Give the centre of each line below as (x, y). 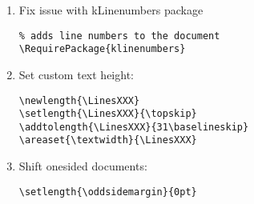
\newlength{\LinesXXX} (79, 100)
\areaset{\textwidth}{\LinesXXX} (108, 140)
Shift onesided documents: (83, 166)
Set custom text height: (76, 74)
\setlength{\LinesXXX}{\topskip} (108, 114)
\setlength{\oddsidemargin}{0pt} (108, 192)
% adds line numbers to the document (119, 36)
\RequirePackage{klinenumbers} (102, 49)
